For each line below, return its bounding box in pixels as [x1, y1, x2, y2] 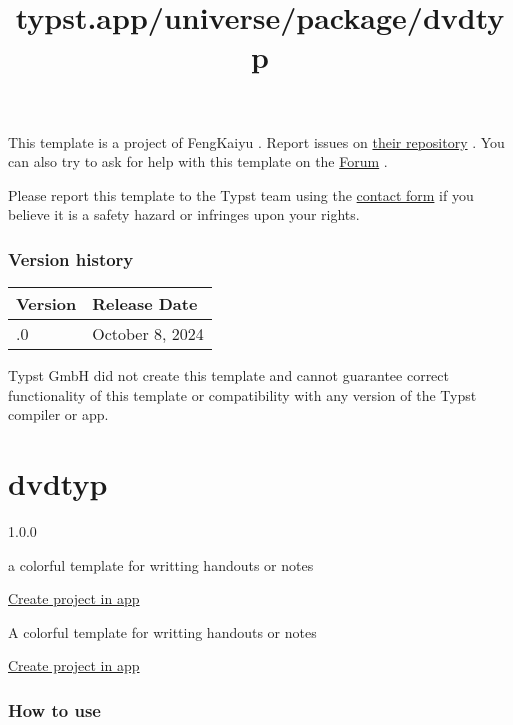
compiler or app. [8, 404, 109, 425]
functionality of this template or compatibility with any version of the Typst [8, 384, 477, 405]
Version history [8, 246, 134, 271]
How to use [8, 697, 101, 722]
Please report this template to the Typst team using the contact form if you [8, 184, 474, 205]
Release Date [92, 292, 198, 316]
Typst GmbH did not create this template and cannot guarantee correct [8, 365, 449, 386]
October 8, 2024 [92, 322, 204, 346]
